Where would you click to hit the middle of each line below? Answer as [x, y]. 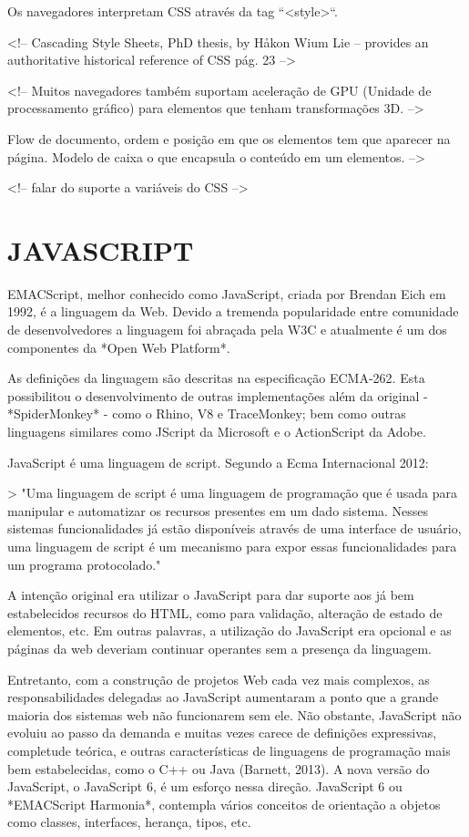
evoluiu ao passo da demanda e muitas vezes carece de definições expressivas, [222, 733]
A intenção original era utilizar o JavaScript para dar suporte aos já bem [211, 595]
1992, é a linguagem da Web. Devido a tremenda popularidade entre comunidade [233, 311]
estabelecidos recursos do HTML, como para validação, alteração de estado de [225, 612]
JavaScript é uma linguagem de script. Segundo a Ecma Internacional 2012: [218, 462]
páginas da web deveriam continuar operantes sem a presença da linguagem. [219, 648]
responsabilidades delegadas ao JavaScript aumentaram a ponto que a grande [223, 697]
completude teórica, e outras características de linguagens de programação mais [229, 750]
